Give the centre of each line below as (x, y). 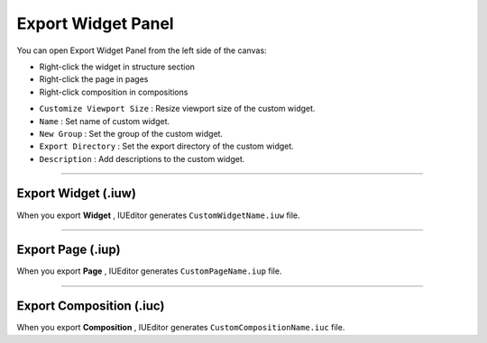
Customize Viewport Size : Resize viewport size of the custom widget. (177, 109)
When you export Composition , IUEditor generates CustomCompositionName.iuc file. (181, 328)
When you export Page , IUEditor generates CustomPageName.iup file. (149, 271)
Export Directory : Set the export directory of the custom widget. (167, 146)
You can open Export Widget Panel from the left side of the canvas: (142, 50)
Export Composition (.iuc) (91, 306)
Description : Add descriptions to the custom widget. (142, 158)
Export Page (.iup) (69, 250)
